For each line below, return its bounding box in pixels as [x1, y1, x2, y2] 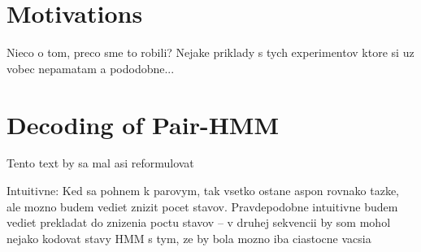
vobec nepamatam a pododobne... [7, 59, 175, 76]
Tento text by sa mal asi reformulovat [7, 154, 194, 172]
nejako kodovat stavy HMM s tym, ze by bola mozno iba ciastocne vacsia [7, 229, 371, 246]
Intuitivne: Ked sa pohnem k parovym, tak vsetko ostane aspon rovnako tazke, [7, 182, 399, 199]
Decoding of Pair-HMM [7, 107, 279, 141]
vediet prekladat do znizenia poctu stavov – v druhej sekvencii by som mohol [7, 214, 391, 231]
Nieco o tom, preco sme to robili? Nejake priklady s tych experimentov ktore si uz [7, 44, 414, 61]
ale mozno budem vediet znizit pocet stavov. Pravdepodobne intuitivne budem [7, 198, 398, 215]
